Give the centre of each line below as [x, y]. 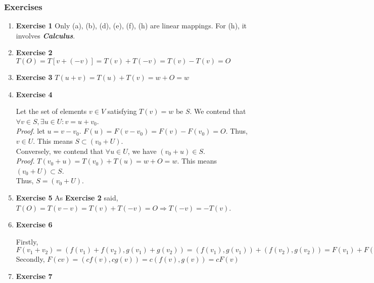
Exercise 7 [34, 276]
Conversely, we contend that [60, 151]
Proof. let [30, 131]
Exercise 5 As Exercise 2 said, [67, 197]
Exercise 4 [34, 94]
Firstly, [27, 241]
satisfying [122, 111]
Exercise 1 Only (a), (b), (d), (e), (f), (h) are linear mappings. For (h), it [131, 26]
